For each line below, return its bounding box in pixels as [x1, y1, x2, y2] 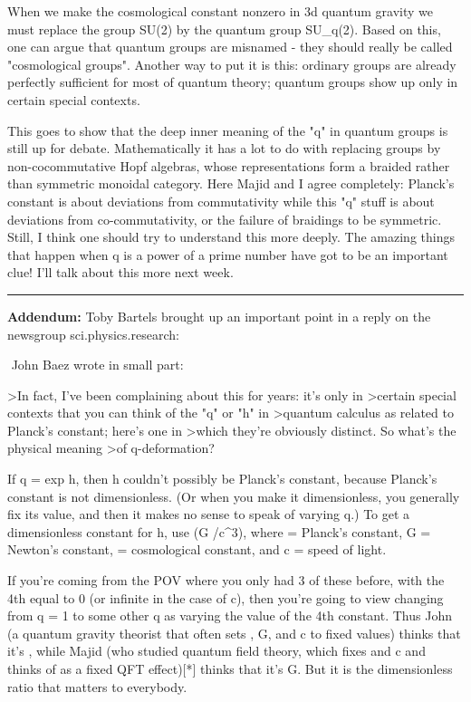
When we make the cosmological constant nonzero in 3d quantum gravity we [7, 2, 433, 20]
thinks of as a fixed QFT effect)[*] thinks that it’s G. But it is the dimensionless [7, 659, 453, 678]
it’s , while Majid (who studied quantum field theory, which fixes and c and [7, 641, 426, 660]
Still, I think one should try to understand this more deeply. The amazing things [7, 227, 455, 246]
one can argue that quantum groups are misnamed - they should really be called [7, 37, 453, 56]
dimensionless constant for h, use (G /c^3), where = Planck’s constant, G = [7, 522, 431, 541]
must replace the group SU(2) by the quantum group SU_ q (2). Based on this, [7, 19, 441, 38]
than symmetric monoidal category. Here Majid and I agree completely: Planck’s [7, 174, 455, 193]
